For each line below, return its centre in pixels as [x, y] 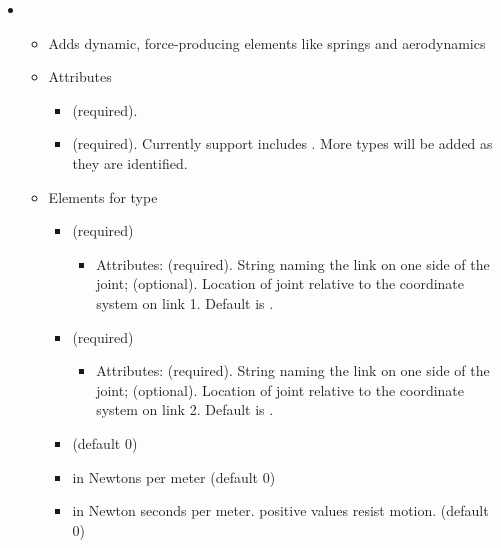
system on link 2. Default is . [185, 409]
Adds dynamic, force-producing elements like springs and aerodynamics [267, 42]
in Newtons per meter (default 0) [174, 476]
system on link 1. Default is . [185, 302]
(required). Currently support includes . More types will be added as [282, 143]
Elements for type [103, 196]
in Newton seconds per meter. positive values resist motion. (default [280, 510]
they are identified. [130, 162]
